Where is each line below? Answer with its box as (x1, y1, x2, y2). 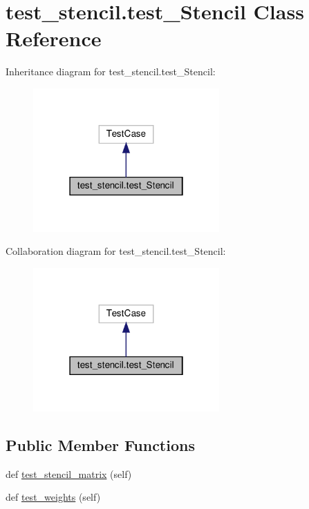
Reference (6, 24, 102, 52)
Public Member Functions (6, 434, 195, 455)
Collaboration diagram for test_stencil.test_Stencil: (6, 244, 226, 258)
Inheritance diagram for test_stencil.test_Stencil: (6, 64, 216, 79)
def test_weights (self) (6, 490, 101, 504)
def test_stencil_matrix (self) (6, 466, 132, 481)
